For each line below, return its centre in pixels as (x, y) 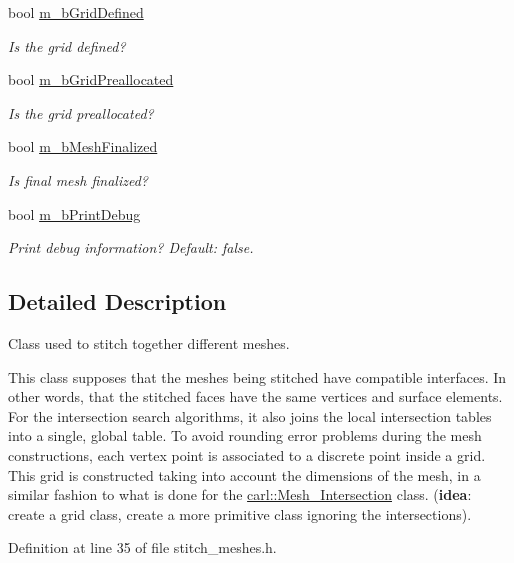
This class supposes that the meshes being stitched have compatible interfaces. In (257, 376)
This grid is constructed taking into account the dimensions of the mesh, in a (244, 474)
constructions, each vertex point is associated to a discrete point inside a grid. (247, 454)
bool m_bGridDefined (76, 12)
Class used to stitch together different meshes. (149, 342)
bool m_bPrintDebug (74, 213)
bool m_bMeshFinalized (83, 146)
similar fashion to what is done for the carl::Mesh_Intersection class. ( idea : (240, 494)
